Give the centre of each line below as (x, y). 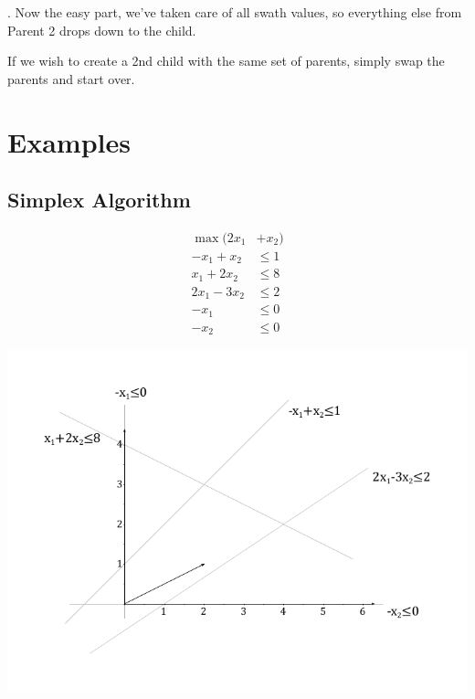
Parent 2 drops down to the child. (102, 30)
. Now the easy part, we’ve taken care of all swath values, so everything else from (235, 12)
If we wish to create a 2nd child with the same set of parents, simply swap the (226, 61)
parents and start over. (71, 78)
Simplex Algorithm (99, 200)
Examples (69, 141)
